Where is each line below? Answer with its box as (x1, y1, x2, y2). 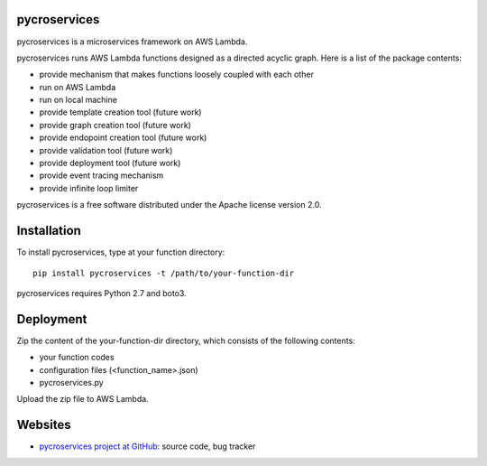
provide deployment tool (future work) (39, 158, 181, 169)
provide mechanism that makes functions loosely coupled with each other (39, 69, 315, 80)
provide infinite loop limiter (39, 182, 139, 193)
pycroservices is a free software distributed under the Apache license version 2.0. (16, 200, 322, 210)
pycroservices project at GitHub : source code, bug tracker (39, 441, 256, 452)
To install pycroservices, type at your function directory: (16, 247, 225, 257)
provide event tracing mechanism (39, 170, 164, 181)
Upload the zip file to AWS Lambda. (16, 394, 149, 405)
